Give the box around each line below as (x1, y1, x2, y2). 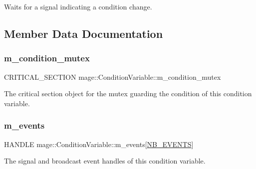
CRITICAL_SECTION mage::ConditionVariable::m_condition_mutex (4, 71, 221, 82)
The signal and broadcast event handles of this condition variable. (4, 156, 206, 166)
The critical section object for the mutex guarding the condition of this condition (4, 88, 252, 99)
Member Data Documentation (4, 25, 163, 41)
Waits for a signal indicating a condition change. (4, 1, 152, 11)
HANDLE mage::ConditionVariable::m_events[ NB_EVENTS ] (4, 139, 194, 149)
